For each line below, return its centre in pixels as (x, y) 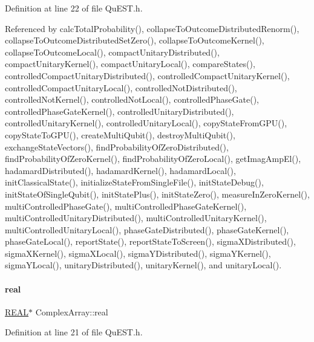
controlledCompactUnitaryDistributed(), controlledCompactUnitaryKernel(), (147, 75)
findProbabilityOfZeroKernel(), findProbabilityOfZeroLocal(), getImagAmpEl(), (153, 159)
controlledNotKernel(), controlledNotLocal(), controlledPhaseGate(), (132, 99)
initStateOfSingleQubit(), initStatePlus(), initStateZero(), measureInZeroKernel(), (157, 194)
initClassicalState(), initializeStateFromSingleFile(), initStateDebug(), (134, 182)
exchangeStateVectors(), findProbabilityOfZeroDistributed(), (117, 147)
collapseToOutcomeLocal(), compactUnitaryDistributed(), (112, 52)
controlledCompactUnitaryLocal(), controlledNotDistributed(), (121, 87)
